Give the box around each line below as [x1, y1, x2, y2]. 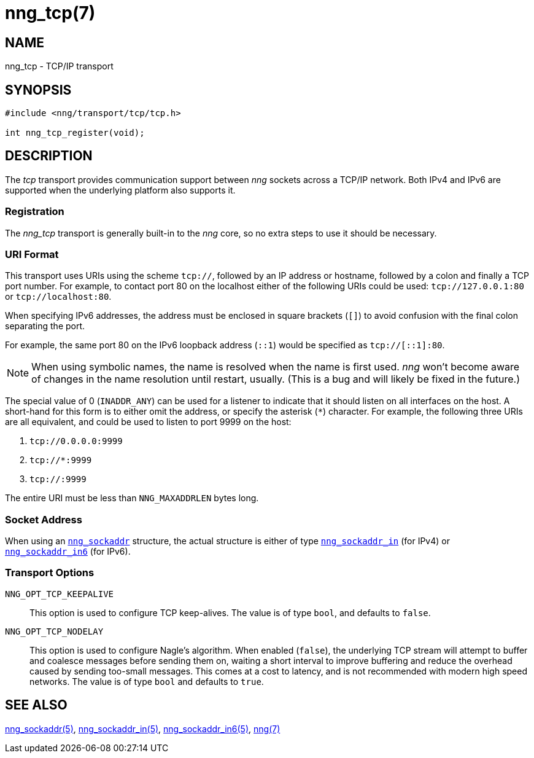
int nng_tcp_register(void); [5, 128, 145, 138]
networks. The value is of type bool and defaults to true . [29, 676, 264, 687]
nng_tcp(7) [5, 2, 96, 23]
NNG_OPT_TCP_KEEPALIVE [5, 588, 114, 599]
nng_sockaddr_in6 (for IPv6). [5, 546, 131, 557]
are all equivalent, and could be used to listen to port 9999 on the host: [5, 416, 292, 428]
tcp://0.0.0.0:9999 [29, 436, 123, 447]
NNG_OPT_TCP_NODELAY [5, 626, 104, 636]
